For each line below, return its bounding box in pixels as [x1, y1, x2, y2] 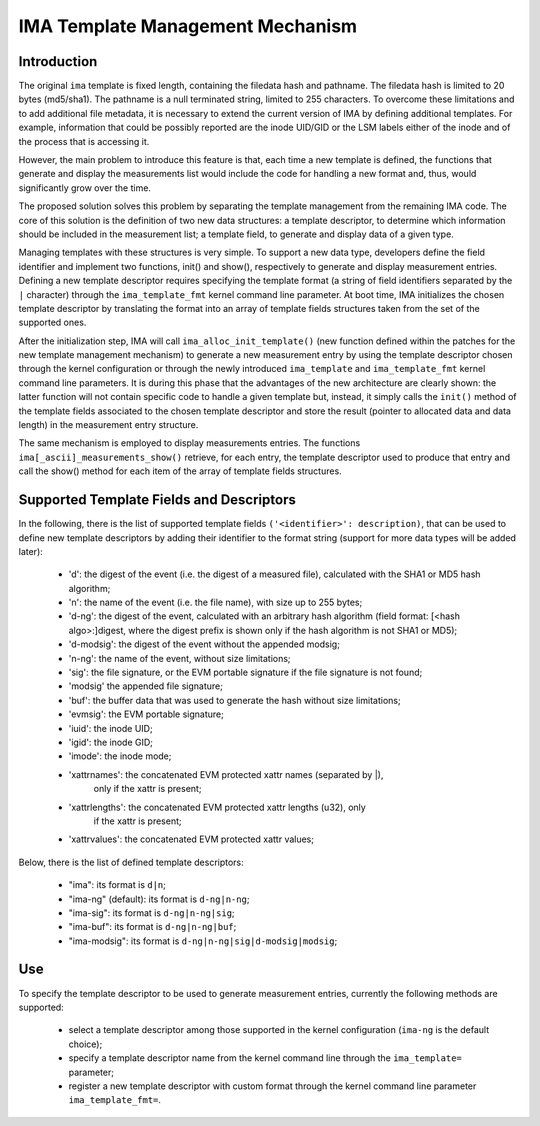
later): [18, 545, 44, 557]
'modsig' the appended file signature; [68, 680, 224, 692]
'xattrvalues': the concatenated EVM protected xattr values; [68, 833, 315, 845]
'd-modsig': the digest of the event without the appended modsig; [68, 638, 340, 650]
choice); [68, 1038, 103, 1050]
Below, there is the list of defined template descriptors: [18, 856, 244, 868]
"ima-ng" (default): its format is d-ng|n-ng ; [68, 893, 250, 905]
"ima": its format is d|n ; [68, 879, 167, 891]
